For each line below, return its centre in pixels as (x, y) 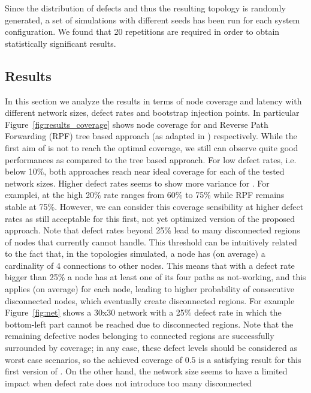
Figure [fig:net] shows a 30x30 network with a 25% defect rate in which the (143, 312)
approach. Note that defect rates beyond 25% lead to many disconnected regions (153, 230)
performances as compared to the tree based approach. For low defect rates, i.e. (151, 159)
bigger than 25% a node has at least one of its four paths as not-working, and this (155, 277)
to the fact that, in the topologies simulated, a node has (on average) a (135, 253)
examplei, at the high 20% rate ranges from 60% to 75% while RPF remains (145, 195)
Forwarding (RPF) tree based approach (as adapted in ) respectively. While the (151, 136)
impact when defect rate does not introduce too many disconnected (129, 382)
